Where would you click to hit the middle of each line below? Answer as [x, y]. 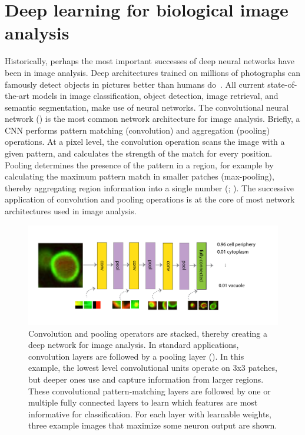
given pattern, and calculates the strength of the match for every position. [139, 153]
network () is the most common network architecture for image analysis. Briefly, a [152, 119]
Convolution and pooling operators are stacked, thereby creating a [148, 333]
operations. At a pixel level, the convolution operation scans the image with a [145, 142]
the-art [17, 96]
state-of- [282, 84]
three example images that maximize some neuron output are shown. [153, 425]
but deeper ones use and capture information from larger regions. [146, 379]
